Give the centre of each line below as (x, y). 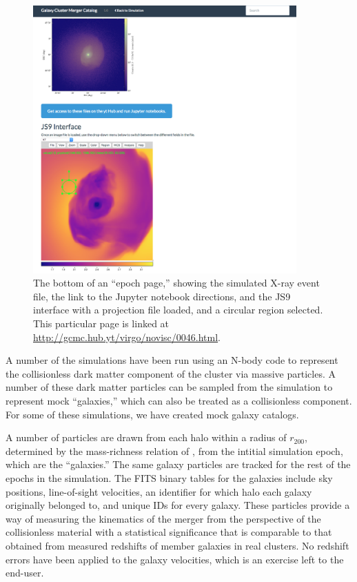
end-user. (25, 573)
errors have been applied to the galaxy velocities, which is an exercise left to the (175, 559)
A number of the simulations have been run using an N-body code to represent (172, 360)
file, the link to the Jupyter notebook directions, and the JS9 (162, 296)
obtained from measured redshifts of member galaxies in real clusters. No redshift (177, 545)
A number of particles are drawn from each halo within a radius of (146, 437)
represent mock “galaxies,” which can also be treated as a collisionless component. (179, 400)
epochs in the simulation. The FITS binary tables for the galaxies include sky (169, 477)
